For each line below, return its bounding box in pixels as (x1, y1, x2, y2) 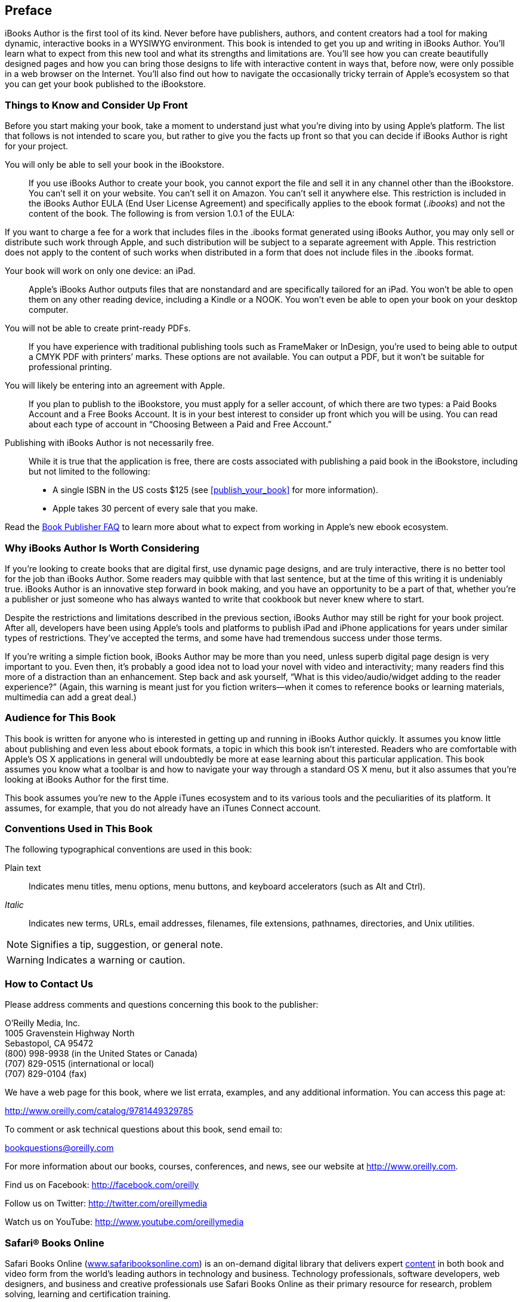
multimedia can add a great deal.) (5, 691, 137, 702)
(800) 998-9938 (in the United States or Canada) (5, 1048, 198, 1059)
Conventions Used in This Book (5, 823, 153, 835)
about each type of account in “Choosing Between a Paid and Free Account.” (29, 419, 332, 430)
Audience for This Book (5, 712, 116, 724)
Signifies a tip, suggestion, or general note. (30, 938, 223, 951)
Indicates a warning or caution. (46, 954, 186, 967)
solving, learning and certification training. (5, 1288, 171, 1299)
